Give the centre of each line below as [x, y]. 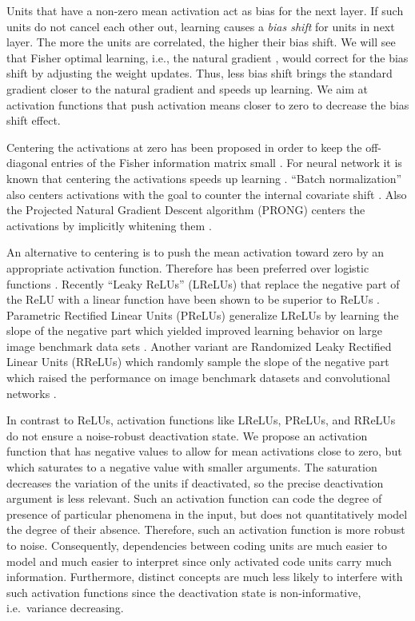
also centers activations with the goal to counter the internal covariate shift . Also [207, 194]
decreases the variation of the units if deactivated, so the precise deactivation [195, 482]
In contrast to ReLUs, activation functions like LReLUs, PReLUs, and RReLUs [201, 420]
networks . [32, 393]
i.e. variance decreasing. [65, 608]
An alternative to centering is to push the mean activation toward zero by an [196, 252]
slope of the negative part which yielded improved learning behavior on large [195, 330]
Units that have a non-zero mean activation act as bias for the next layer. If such [205, 10]
